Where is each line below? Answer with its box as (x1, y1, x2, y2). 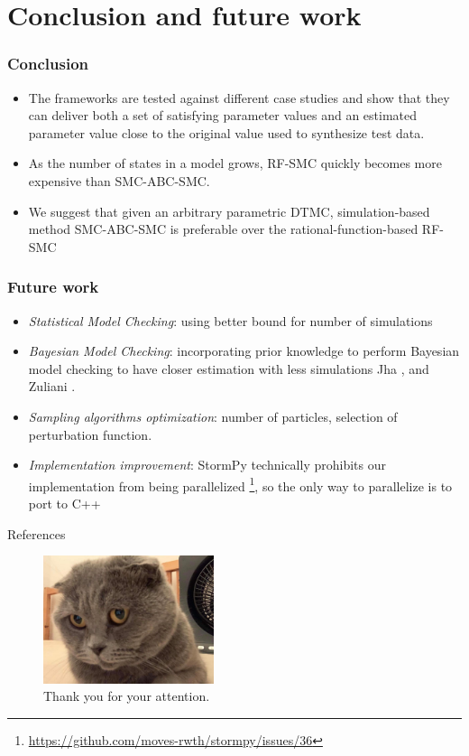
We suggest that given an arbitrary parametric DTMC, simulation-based (28, 201, 430, 220)
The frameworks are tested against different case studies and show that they (28, 88, 450, 107)
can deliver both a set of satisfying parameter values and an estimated (28, 106, 418, 125)
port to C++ (28, 493, 101, 512)
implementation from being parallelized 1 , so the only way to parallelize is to (28, 473, 453, 495)
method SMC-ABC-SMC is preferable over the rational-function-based (28, 219, 418, 238)
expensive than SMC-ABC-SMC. (28, 171, 210, 190)
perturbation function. (28, 425, 152, 443)
